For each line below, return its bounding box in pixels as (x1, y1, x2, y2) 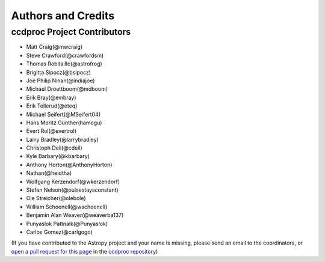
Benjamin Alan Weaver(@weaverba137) (26, 212, 124, 219)
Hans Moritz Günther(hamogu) (26, 119, 102, 126)
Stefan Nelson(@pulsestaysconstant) (26, 186, 119, 193)
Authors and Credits (11, 9, 115, 22)
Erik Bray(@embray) (26, 94, 76, 101)
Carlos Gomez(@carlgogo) (26, 228, 93, 236)
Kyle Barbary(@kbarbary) (26, 153, 90, 160)
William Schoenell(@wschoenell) (26, 203, 108, 210)
